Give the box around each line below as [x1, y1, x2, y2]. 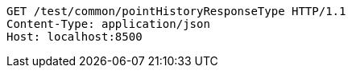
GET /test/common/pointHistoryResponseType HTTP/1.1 [6, 5, 346, 18]
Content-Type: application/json [6, 18, 210, 30]
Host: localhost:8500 [6, 30, 143, 43]
